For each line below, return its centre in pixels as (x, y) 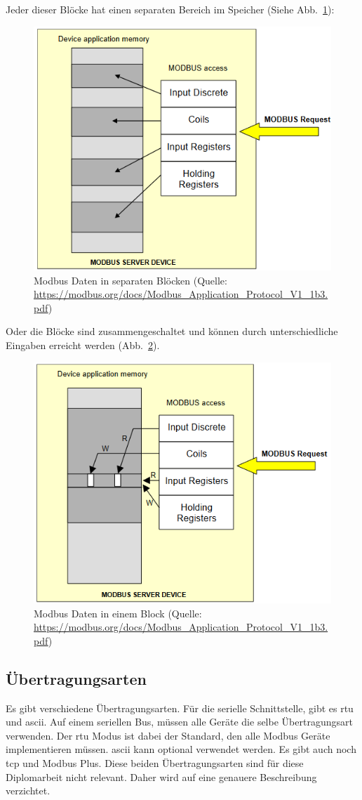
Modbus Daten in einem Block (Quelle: (118, 613)
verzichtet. (28, 791)
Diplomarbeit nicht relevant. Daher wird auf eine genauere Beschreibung (161, 776)
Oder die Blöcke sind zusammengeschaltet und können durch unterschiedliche (172, 331)
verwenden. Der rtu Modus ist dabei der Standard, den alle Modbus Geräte (168, 735)
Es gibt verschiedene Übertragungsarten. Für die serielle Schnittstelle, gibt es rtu (180, 708)
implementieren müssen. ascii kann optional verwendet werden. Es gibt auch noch (181, 749)
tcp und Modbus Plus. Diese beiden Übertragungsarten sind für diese (155, 763)
